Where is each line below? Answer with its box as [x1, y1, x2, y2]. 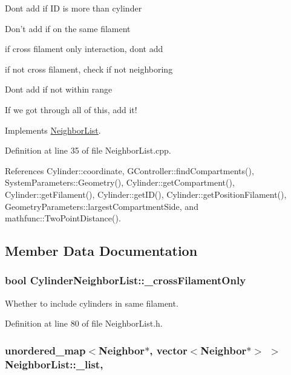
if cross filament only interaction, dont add [5, 42, 163, 55]
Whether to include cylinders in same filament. [5, 296, 178, 309]
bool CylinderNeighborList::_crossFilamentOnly [5, 273, 246, 288]
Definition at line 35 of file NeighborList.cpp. [5, 144, 171, 157]
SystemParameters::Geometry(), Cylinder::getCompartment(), [5, 176, 235, 189]
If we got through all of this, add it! [5, 103, 137, 116]
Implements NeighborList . [5, 123, 101, 136]
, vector [149, 342, 188, 357]
